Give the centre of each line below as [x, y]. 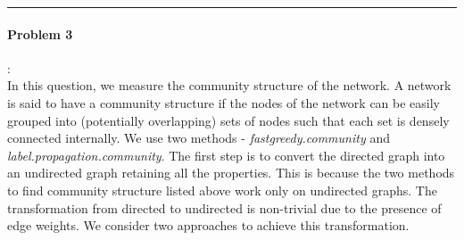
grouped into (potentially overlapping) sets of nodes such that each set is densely [228, 120]
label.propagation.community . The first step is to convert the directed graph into [226, 155]
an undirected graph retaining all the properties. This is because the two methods [231, 173]
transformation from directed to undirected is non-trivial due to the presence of [224, 207]
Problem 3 [40, 33]
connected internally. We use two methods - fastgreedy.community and [199, 138]
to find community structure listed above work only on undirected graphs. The [222, 190]
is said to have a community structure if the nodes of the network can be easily [224, 102]
